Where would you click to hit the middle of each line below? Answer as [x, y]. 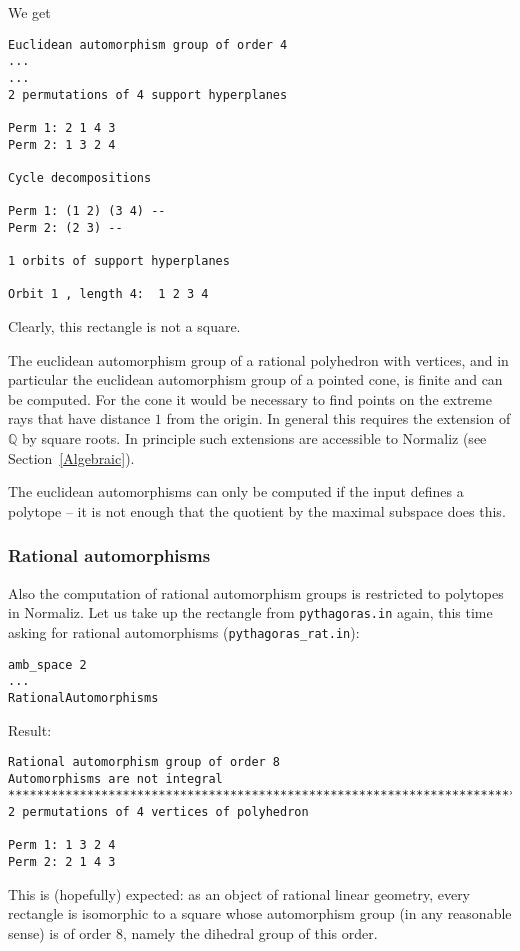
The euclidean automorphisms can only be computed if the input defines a [236, 491]
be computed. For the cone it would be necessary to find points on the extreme [250, 398]
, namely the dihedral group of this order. [250, 932]
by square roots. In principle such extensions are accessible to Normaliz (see [254, 438]
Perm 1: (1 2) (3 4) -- [87, 211]
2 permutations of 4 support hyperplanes [148, 94]
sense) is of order [60, 932]
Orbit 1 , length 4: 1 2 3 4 [108, 294]
